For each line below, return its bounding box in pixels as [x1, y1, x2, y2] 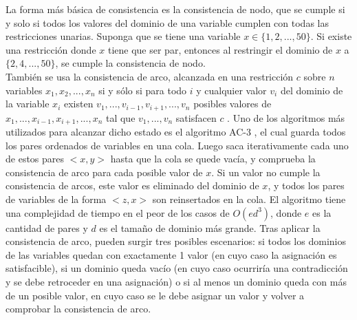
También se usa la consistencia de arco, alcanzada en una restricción [6, 69, 294, 83]
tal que [105, 110, 136, 125]
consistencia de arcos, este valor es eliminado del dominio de [6, 178, 259, 193]
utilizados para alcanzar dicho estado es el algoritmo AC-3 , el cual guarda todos [6, 125, 346, 139]
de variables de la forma [6, 192, 107, 206]
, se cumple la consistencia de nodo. [55, 56, 206, 70]
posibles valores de [193, 96, 272, 111]
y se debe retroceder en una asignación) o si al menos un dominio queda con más [6, 275, 347, 288]
